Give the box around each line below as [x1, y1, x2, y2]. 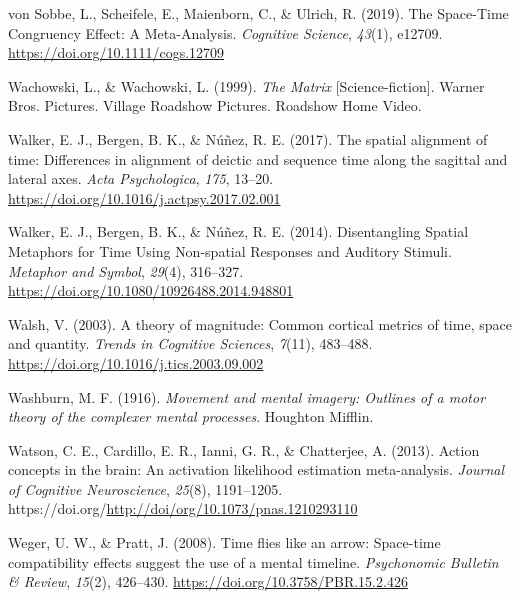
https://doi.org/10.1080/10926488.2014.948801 [8, 280, 294, 301]
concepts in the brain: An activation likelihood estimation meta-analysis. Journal [8, 459, 505, 480]
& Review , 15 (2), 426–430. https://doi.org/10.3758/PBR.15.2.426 [8, 571, 408, 592]
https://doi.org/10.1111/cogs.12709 [8, 42, 225, 63]
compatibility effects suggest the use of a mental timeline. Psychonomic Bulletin [8, 551, 499, 572]
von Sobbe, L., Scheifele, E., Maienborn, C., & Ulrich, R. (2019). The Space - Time [8, 3, 509, 23]
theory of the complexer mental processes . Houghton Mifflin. [8, 406, 374, 427]
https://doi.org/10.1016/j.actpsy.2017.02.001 [8, 187, 281, 208]
